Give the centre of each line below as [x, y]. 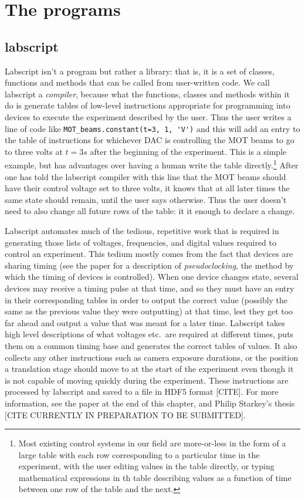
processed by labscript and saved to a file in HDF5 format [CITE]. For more [142, 392]
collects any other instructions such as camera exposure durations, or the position [152, 357]
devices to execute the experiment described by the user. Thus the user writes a [148, 116]
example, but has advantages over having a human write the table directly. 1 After [152, 164]
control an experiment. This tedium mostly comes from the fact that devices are [149, 254]
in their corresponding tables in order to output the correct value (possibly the [146, 299]
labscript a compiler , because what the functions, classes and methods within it [147, 94]
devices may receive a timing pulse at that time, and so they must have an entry [150, 288]
